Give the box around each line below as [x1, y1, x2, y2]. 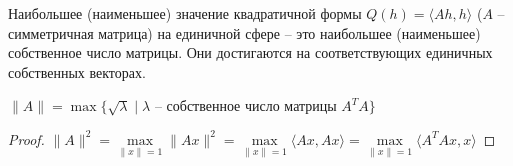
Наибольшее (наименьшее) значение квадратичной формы [8, 3, 362, 23]
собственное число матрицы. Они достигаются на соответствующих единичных [8, 42, 493, 63]
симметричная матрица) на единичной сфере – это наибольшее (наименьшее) [8, 22, 481, 43]
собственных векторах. [8, 61, 146, 82]
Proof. [8, 128, 45, 149]
